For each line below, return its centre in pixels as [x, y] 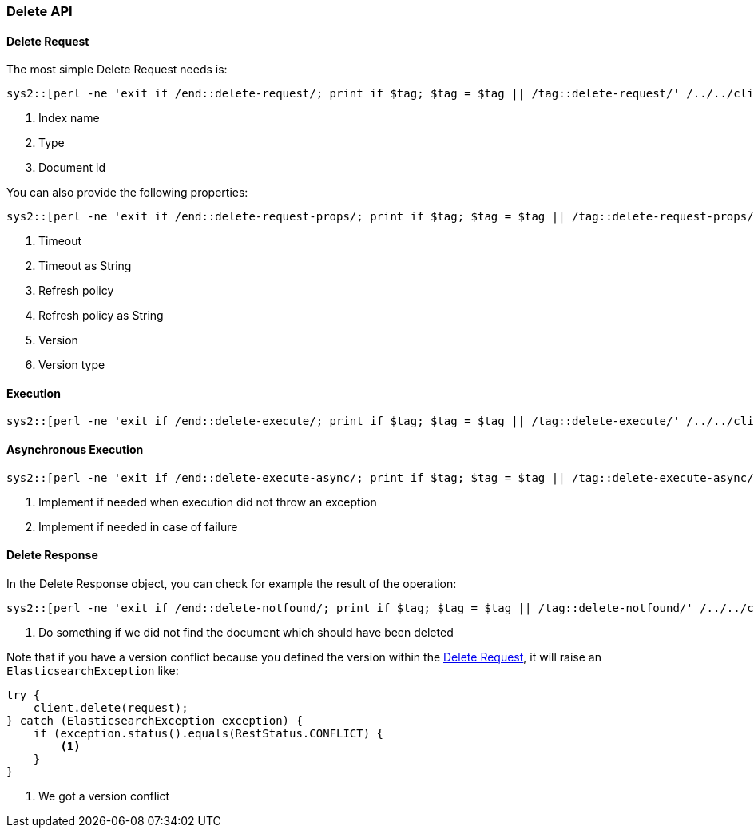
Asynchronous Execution [75, 450]
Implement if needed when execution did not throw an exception [208, 502]
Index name [69, 118]
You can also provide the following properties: [127, 193]
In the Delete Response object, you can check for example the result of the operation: [232, 583]
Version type [72, 365]
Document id [72, 168]
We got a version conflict [104, 796]
